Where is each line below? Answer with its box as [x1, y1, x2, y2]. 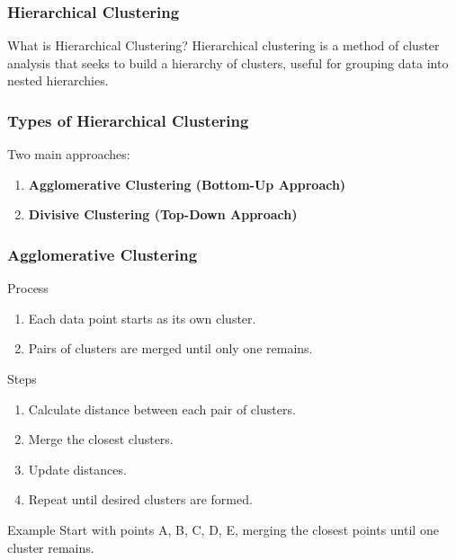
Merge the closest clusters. [28, 430, 174, 449]
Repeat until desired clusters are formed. [28, 490, 253, 509]
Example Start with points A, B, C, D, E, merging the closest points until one [7, 520, 439, 538]
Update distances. [28, 459, 127, 478]
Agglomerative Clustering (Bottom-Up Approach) [28, 174, 346, 193]
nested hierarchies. [7, 71, 109, 90]
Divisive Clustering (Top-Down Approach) [28, 205, 298, 224]
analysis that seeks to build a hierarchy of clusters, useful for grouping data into [7, 53, 449, 72]
